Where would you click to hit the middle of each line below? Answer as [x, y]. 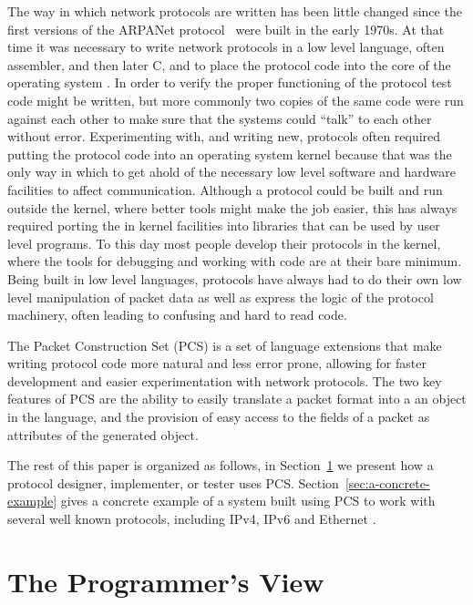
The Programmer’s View [166, 581]
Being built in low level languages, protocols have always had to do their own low [235, 278]
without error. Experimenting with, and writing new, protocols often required [224, 136]
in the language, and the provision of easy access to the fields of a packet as [219, 417]
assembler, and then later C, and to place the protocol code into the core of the [229, 64]
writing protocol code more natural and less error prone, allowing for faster [217, 363]
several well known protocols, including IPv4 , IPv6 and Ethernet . [192, 519]
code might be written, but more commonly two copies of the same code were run [236, 100]
